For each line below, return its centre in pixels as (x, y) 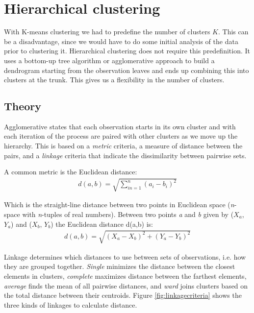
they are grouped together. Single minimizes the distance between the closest (120, 266)
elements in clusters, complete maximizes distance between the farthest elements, (125, 276)
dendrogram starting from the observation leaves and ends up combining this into (127, 70)
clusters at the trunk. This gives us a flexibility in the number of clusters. (114, 80)
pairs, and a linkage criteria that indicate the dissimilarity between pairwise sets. (125, 155)
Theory (23, 106)
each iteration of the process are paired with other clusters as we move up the (121, 136)
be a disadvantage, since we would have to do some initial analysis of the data (121, 41)
